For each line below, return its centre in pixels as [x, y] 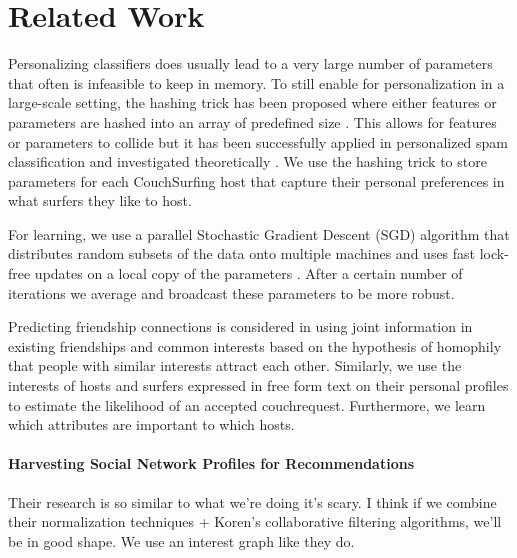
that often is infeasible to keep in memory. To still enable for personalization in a [256, 82]
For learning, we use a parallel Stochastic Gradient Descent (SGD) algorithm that [259, 233]
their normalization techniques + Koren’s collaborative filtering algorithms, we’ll [255, 521]
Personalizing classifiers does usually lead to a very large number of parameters [250, 63]
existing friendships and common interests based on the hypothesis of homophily [255, 345]
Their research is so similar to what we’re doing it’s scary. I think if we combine [252, 501]
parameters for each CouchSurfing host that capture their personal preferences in [256, 180]
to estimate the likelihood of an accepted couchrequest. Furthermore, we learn [247, 404]
